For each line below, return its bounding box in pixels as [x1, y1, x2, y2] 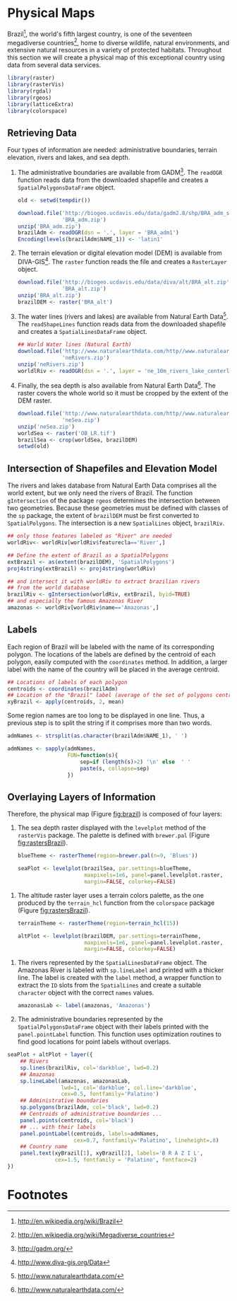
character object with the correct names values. [17, 988, 154, 997]
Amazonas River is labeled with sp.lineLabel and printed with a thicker [17, 966, 224, 974]
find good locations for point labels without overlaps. [17, 1038, 171, 1046]
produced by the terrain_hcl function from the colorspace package [17, 898, 215, 907]
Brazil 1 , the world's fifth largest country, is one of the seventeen [7, 28, 193, 38]
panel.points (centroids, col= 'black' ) [20, 1116, 134, 1124]
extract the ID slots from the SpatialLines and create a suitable [17, 981, 202, 990]
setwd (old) [17, 443, 50, 450]
